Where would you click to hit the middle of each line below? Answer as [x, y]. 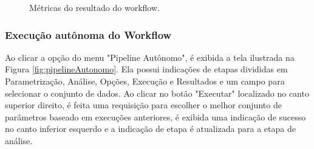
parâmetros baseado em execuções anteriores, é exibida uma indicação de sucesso [155, 116]
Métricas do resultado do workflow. [94, 7]
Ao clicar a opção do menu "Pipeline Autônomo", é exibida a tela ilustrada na [150, 57]
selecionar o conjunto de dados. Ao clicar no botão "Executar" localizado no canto [157, 93]
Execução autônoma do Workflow [88, 34]
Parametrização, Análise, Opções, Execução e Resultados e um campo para [145, 81]
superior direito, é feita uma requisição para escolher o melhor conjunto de [143, 105]
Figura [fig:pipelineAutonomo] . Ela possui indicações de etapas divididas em [146, 69]
